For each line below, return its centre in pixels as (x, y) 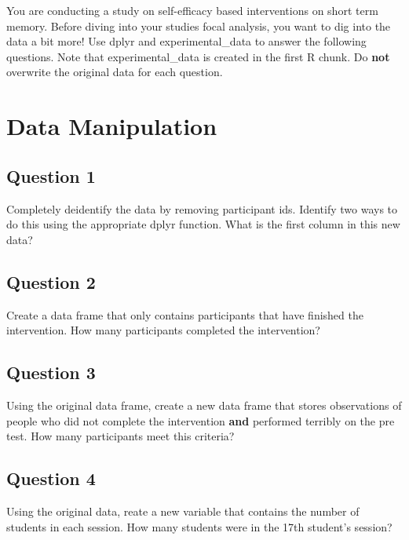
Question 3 (51, 372)
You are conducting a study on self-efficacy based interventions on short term (192, 10)
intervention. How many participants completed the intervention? (163, 330)
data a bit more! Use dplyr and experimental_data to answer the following (186, 41)
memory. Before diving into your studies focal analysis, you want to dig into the (199, 26)
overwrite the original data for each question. (115, 72)
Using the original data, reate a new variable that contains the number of (183, 511)
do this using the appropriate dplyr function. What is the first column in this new (203, 224)
